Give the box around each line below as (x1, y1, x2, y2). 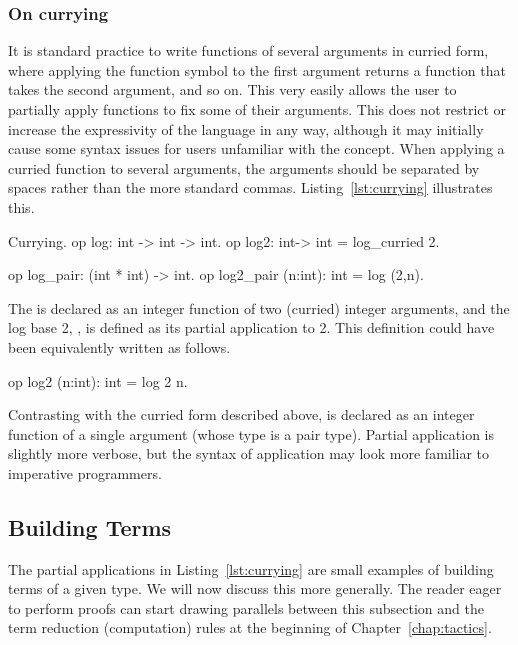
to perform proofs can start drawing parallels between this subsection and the (8, 597, 484, 618)
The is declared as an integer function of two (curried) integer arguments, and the (8, 297, 510, 318)
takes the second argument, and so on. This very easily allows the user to (8, 79, 457, 100)
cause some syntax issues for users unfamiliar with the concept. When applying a (8, 138, 505, 159)
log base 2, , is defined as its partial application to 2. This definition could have (8, 317, 495, 338)
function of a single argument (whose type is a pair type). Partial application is (8, 423, 494, 444)
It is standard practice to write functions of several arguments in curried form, (8, 40, 489, 61)
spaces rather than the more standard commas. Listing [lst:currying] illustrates (8, 177, 493, 198)
